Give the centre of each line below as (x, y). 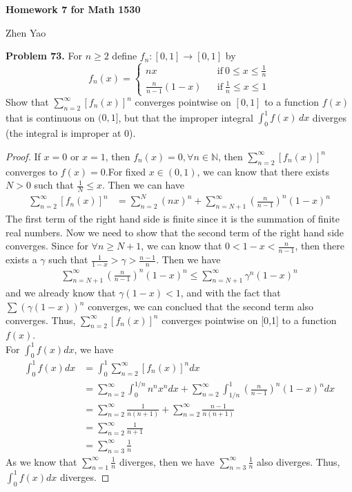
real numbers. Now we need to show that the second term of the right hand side (175, 232)
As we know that (41, 461)
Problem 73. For (44, 56)
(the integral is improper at (63, 133)
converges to (32, 171)
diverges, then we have (167, 461)
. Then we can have (144, 185)
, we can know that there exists (263, 171)
